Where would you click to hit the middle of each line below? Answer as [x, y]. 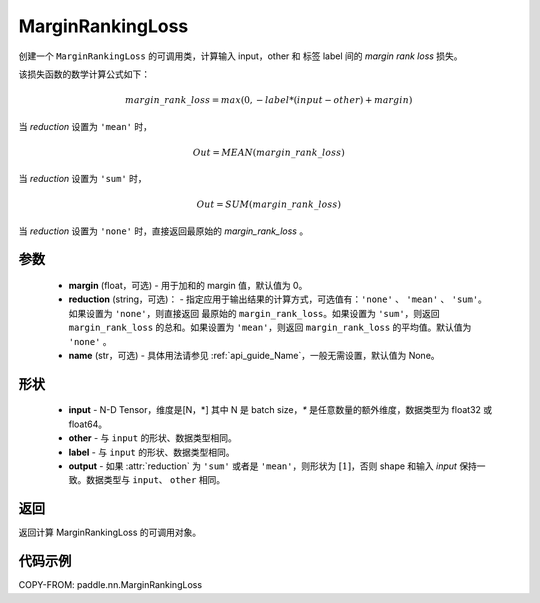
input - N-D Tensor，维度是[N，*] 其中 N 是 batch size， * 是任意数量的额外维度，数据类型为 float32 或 [280, 410]
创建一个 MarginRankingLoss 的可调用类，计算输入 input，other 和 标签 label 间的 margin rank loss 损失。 [241, 56]
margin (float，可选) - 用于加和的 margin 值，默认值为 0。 [188, 286]
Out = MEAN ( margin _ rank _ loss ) [268, 152]
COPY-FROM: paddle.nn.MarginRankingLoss [110, 585]
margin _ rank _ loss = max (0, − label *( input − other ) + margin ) [269, 100]
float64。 [88, 424]
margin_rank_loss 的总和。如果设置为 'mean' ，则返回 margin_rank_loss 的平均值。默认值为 [270, 327]
